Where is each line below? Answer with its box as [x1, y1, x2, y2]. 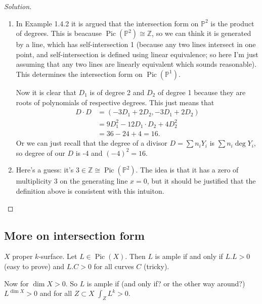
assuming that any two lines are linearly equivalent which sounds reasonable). [16, 59, 257, 69]
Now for [4, 278, 29, 288]
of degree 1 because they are [157, 86, 246, 97]
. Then [125, 251, 146, 262]
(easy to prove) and [4, 260, 65, 271]
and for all [39, 288, 72, 298]
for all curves [94, 260, 134, 271]
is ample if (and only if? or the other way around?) [86, 278, 245, 288]
